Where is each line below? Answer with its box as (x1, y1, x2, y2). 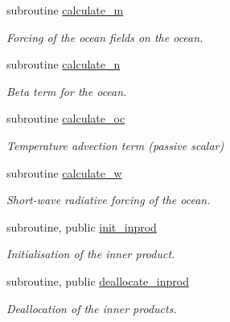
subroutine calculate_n (6, 56, 121, 73)
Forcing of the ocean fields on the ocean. (6, 28, 203, 45)
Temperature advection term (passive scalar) (6, 136, 224, 153)
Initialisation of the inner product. (6, 245, 175, 262)
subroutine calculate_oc (6, 110, 125, 127)
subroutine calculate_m (6, 2, 124, 18)
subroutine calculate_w (6, 164, 122, 181)
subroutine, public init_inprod (6, 218, 157, 235)
